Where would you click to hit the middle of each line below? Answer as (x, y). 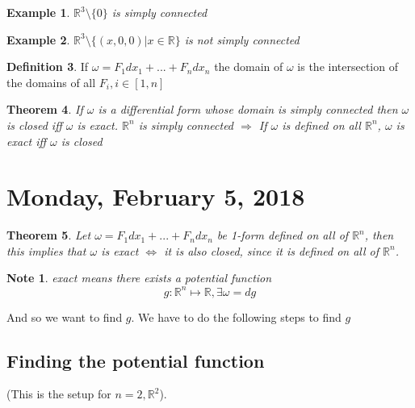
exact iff (27, 141)
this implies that (46, 250)
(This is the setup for (59, 394)
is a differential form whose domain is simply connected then (248, 109)
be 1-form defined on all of (283, 235)
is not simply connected (242, 39)
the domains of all (51, 82)
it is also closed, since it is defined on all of (272, 250)
